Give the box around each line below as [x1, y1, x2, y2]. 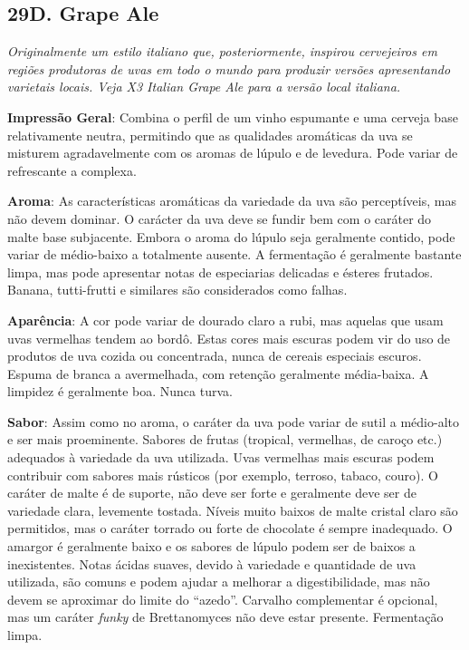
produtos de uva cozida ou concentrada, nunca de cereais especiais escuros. [7, 346, 422, 365]
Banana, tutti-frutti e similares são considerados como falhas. [7, 280, 348, 299]
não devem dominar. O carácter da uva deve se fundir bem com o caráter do [7, 209, 432, 228]
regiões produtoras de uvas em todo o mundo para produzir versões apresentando [7, 59, 451, 78]
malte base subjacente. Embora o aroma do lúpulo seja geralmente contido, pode [7, 227, 455, 246]
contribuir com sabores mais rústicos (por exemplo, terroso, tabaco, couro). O [7, 465, 438, 484]
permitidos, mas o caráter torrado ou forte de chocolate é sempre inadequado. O [7, 519, 453, 538]
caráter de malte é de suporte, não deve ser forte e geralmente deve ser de [7, 483, 416, 502]
